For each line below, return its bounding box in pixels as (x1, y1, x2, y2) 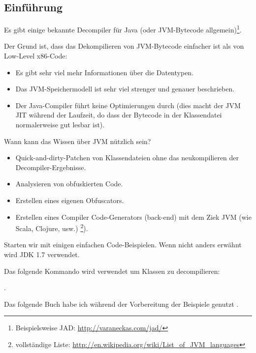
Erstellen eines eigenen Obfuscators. (15, 195, 124, 205)
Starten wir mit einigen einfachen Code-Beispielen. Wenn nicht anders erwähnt (4, 239, 242, 250)
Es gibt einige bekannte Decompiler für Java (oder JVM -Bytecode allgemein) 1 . (4, 23, 242, 34)
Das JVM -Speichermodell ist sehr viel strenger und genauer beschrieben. (15, 84, 235, 94)
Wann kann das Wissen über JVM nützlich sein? (4, 136, 151, 146)
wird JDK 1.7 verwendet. (4, 249, 80, 260)
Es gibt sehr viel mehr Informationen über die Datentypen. (15, 67, 194, 77)
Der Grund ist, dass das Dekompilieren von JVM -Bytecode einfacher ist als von (4, 41, 244, 51)
